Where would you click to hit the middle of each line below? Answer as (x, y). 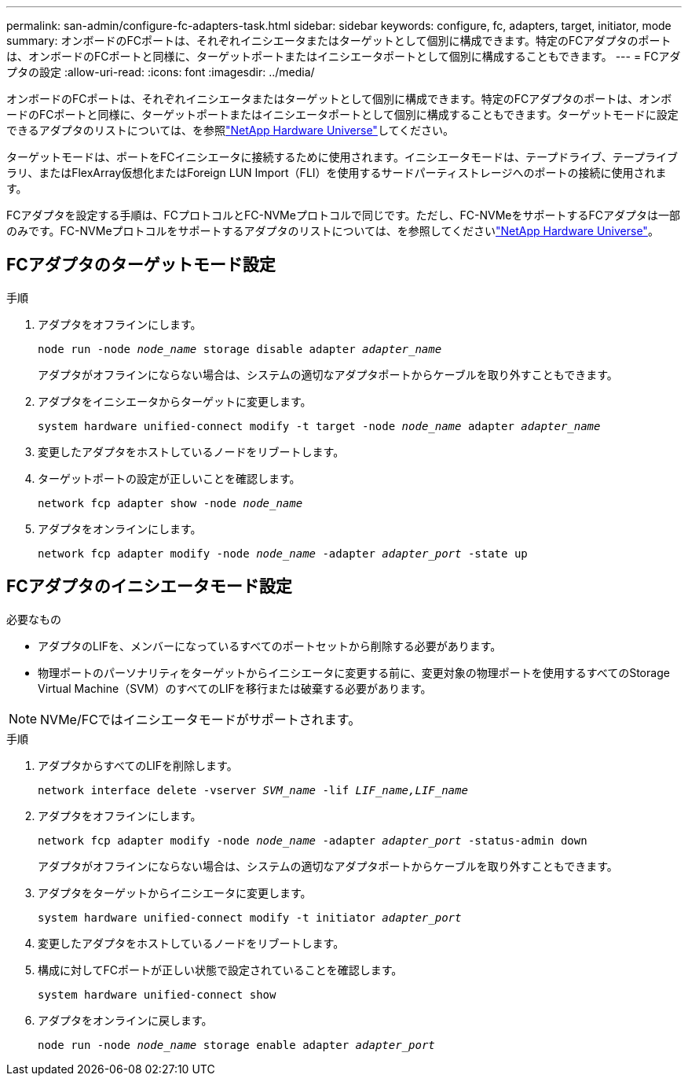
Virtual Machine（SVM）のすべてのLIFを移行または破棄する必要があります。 (235, 688)
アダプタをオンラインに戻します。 (125, 1020)
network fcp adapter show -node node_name (170, 503)
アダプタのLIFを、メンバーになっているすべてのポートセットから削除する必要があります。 (270, 646)
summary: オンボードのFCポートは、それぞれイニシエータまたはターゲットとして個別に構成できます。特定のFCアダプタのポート (339, 40)
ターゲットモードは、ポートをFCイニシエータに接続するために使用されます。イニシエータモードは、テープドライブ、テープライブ (342, 157)
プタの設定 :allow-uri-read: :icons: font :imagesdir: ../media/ (161, 72)
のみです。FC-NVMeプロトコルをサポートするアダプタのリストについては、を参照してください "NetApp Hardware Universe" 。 (333, 231)
